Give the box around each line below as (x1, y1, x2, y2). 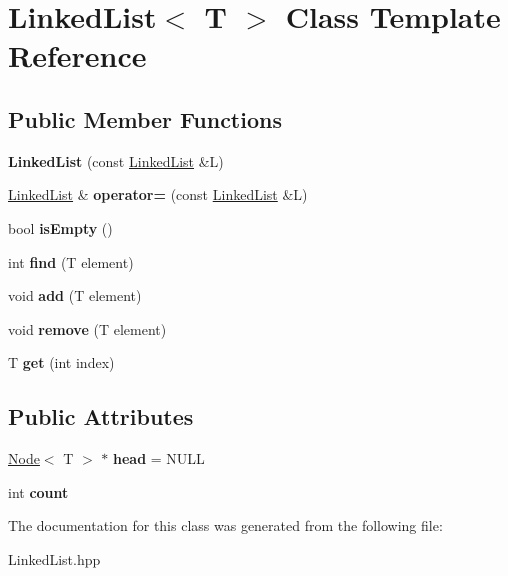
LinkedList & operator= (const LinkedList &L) (8, 184, 308, 205)
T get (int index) (8, 352, 115, 373)
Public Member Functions (8, 103, 282, 134)
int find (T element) (8, 251, 134, 272)
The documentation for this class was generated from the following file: (8, 515, 443, 536)
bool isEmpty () (8, 217, 113, 238)
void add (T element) (8, 285, 142, 306)
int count (8, 481, 69, 502)
